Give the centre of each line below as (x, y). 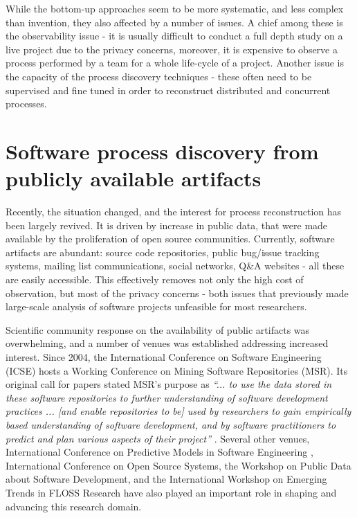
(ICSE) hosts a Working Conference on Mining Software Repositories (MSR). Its (177, 370)
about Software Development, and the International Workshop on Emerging (166, 479)
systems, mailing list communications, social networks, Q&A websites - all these (175, 266)
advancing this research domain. (74, 506)
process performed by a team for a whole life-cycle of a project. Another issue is (175, 63)
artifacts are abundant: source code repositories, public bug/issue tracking (163, 252)
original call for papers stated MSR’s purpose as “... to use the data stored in (169, 384)
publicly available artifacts (134, 178)
